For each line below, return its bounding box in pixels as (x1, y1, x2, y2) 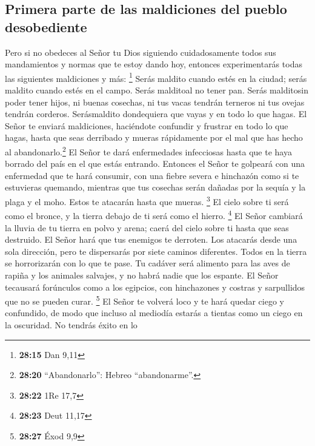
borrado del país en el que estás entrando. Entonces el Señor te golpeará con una (5, 157, 305, 170)
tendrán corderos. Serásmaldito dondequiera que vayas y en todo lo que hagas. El (5, 107, 307, 120)
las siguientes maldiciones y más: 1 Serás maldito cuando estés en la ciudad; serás (5, 70, 307, 84)
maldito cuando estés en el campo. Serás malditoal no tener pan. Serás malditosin (5, 84, 308, 96)
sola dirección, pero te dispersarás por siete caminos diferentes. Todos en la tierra (5, 245, 307, 257)
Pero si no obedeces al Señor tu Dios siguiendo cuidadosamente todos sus (5, 46, 276, 58)
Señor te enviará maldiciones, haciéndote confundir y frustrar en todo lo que (5, 119, 288, 132)
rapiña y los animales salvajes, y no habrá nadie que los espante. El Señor (5, 268, 279, 281)
